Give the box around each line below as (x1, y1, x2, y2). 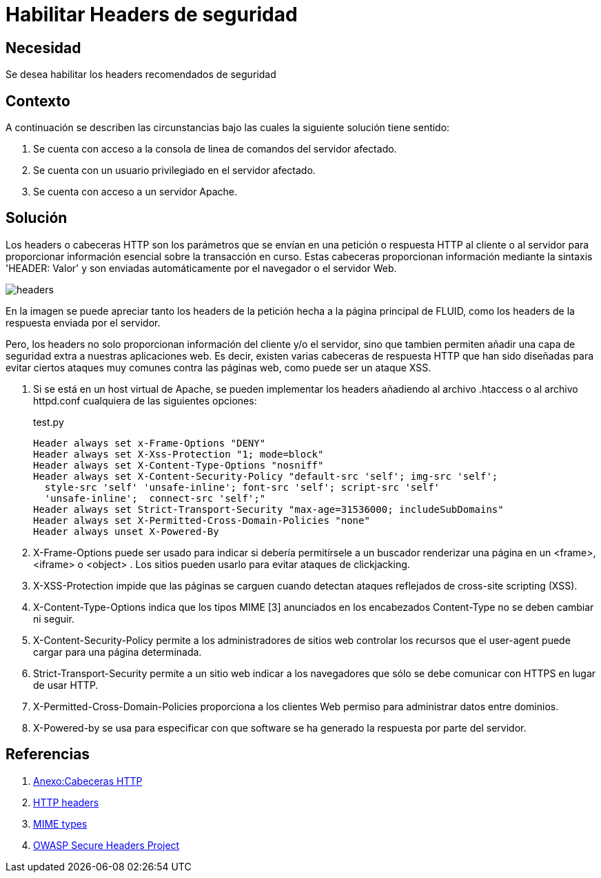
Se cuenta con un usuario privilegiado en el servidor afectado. (33, 164, 316, 177)
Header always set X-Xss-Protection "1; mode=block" (33, 448, 324, 460)
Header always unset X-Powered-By (33, 525, 219, 537)
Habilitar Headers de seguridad (6, 3, 298, 26)
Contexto (6, 92, 70, 110)
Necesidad (6, 39, 81, 57)
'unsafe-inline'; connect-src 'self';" (44, 492, 266, 504)
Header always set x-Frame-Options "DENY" (33, 437, 266, 449)
